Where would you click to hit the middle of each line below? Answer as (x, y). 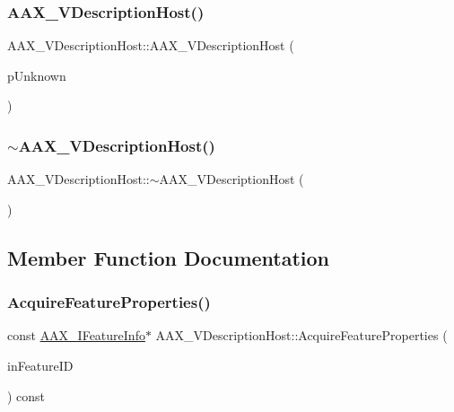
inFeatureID (40, 365)
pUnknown (37, 75)
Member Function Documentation (169, 257)
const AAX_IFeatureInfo (76, 335)
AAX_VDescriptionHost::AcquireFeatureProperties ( (301, 335)
